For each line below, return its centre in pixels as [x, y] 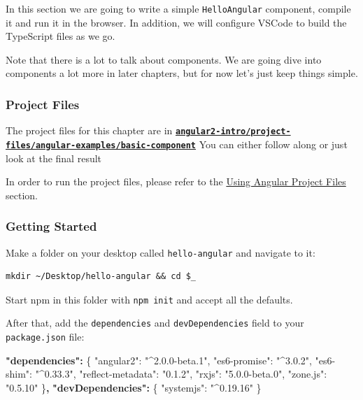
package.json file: [45, 337]
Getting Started [51, 226]
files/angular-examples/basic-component [101, 145]
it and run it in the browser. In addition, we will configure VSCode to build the [176, 22]
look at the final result [54, 158]
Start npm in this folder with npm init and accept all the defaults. [149, 299]
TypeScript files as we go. [60, 36]
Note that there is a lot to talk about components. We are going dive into [164, 59]
